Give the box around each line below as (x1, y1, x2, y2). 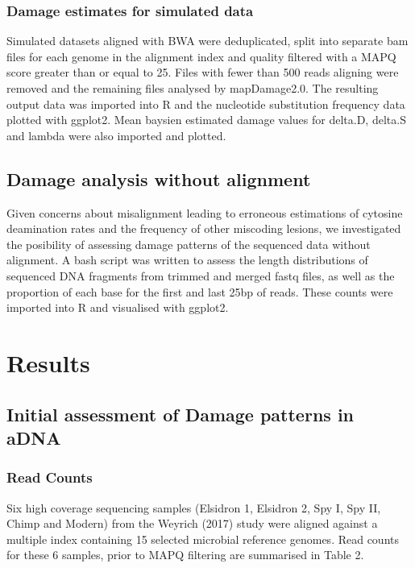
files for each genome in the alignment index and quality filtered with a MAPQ (6, 48, 396, 64)
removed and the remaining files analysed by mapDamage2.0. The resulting (6, 80, 379, 96)
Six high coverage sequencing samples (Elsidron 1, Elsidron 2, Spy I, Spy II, (6, 499, 381, 516)
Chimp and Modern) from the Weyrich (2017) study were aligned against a (6, 515, 378, 532)
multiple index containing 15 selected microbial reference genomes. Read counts (6, 530, 400, 547)
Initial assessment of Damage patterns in (6, 401, 355, 426)
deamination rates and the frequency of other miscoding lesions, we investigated (6, 220, 401, 237)
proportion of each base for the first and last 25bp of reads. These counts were (6, 283, 393, 300)
